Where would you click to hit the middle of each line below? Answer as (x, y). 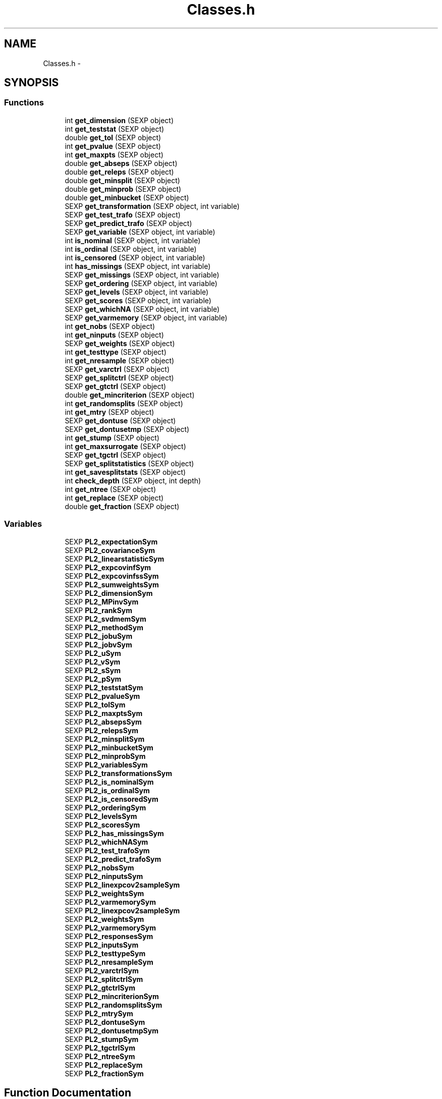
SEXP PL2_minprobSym (105, 756)
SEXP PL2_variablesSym (106, 764)
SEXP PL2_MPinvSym (102, 601)
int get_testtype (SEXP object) (116, 352)
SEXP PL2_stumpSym (102, 1039)
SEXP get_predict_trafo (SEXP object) (128, 223)
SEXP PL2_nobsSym (99, 867)
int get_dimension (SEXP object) (119, 120)
